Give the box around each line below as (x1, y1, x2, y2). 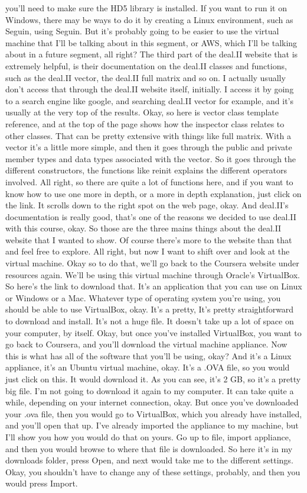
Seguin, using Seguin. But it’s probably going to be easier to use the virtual (5, 25, 279, 37)
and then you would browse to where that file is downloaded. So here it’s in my (5, 442, 293, 455)
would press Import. (5, 477, 78, 489)
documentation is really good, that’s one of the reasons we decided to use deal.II (5, 210, 296, 223)
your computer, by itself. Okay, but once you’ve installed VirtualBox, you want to (5, 326, 302, 339)
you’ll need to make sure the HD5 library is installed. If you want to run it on (5, 2, 287, 14)
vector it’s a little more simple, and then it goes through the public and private (5, 141, 292, 153)
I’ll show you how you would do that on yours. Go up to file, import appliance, (5, 430, 291, 443)
